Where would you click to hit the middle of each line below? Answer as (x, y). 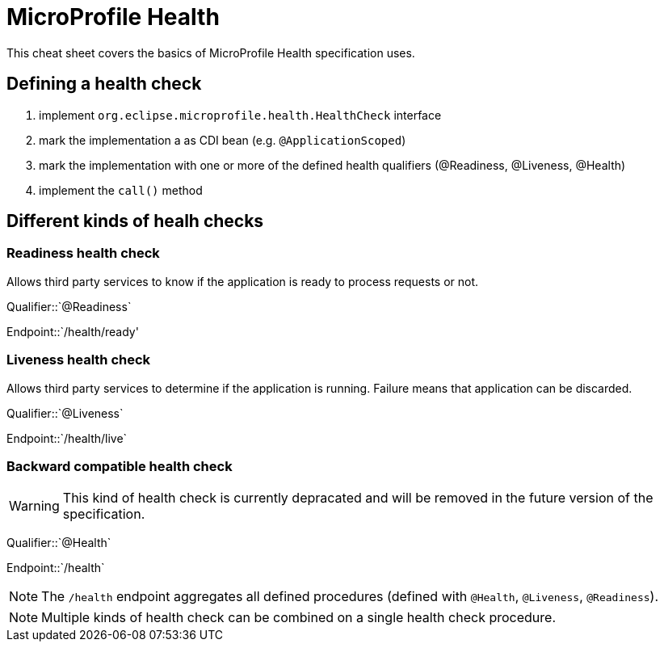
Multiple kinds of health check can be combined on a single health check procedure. (298, 618)
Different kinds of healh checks (135, 221)
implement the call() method (121, 190)
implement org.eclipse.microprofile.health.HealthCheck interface (240, 115)
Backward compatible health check (120, 466)
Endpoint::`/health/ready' (73, 331)
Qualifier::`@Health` (59, 543)
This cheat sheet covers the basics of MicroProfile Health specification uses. (211, 53)
